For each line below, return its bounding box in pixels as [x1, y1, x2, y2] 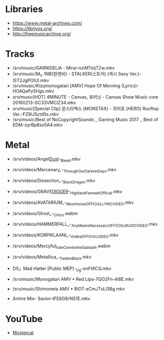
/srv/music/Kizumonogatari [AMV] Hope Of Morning [12, 83, 120, 89]
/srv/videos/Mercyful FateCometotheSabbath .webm [12, 243, 111, 250]
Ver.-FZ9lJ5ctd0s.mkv [12, 111, 59, 117]
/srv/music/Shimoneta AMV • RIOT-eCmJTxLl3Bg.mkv [12, 286, 125, 292]
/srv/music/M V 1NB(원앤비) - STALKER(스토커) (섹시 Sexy [12, 71, 129, 78]
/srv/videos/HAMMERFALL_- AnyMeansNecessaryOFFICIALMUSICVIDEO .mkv [12, 221, 158, 228]
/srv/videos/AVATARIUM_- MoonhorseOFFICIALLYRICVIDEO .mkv [12, 199, 134, 206]
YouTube [5, 313, 43, 324]
